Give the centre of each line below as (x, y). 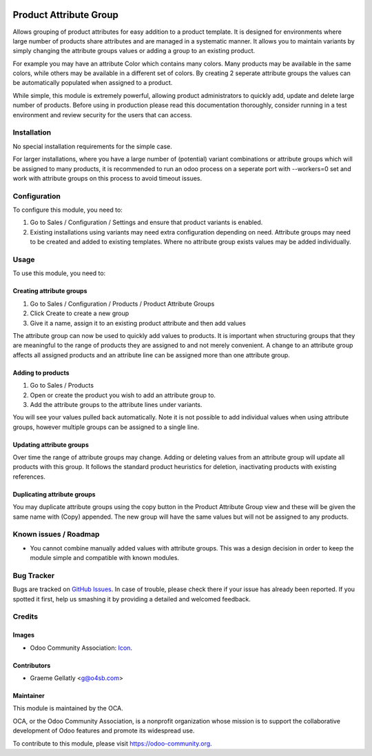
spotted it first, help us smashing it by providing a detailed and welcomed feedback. (132, 599)
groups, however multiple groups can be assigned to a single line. (106, 427)
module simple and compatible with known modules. (104, 558)
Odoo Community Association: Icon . (81, 648)
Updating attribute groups (51, 444)
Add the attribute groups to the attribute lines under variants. (116, 404)
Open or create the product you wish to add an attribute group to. (123, 395)
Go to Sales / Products (62, 386)
